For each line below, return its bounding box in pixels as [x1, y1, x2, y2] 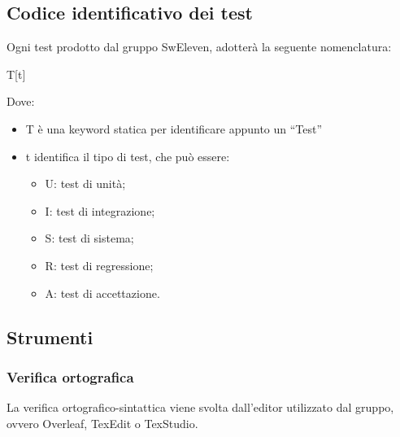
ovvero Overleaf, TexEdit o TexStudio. [7, 414, 198, 431]
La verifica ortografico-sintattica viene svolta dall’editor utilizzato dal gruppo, [7, 399, 394, 416]
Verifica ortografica [7, 366, 134, 387]
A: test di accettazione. [45, 284, 160, 301]
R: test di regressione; [45, 256, 154, 273]
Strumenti [7, 324, 93, 349]
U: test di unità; [45, 175, 126, 192]
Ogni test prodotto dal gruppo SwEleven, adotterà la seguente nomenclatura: [7, 38, 392, 55]
